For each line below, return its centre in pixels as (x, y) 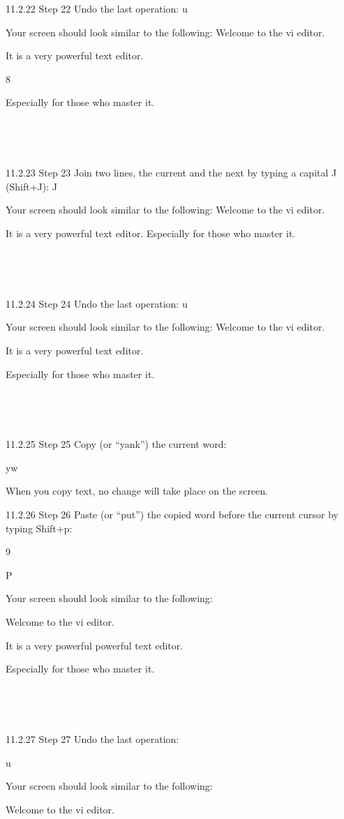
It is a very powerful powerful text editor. (95, 645)
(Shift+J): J (31, 186)
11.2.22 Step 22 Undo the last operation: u (97, 8)
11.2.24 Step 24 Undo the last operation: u (97, 303)
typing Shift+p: (39, 528)
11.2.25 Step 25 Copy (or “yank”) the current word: (116, 444)
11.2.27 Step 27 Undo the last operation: (92, 739)
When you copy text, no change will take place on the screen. (137, 491)
